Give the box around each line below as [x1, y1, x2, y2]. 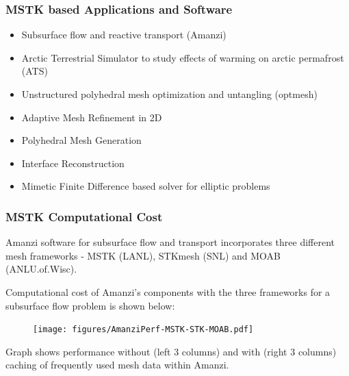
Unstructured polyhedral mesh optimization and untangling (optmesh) [21, 87, 318, 101]
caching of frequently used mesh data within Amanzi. [5, 358, 229, 372]
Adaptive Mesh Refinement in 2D [21, 110, 162, 124]
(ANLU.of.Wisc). [5, 262, 77, 276]
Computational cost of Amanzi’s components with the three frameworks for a [5, 284, 331, 299]
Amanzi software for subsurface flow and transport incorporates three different [5, 235, 335, 249]
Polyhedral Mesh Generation [21, 133, 142, 147]
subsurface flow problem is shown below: [5, 298, 175, 312]
